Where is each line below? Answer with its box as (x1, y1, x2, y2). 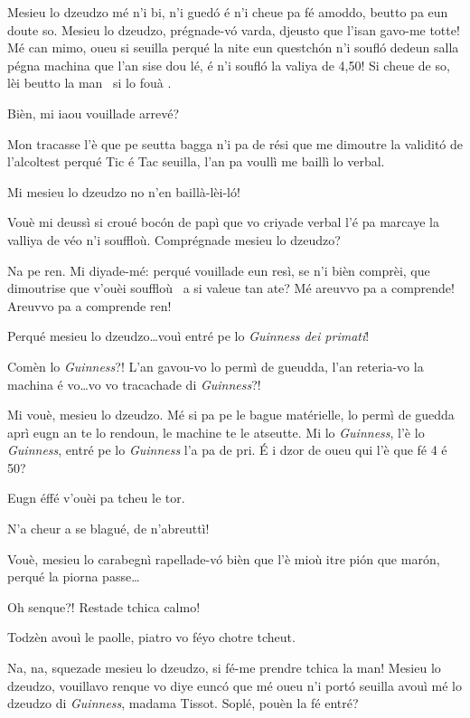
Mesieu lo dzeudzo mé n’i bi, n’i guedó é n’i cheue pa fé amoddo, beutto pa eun (7, 3, 448, 21)
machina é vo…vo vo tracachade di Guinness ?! (7, 374, 261, 393)
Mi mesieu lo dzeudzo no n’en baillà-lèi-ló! (7, 182, 240, 201)
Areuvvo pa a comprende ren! (7, 296, 172, 315)
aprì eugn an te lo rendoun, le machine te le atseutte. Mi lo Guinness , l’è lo (7, 422, 425, 441)
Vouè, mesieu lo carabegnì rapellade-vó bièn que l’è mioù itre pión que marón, (7, 549, 440, 568)
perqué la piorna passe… (7, 567, 140, 586)
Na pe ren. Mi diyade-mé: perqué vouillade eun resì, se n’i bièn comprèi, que (7, 260, 430, 279)
